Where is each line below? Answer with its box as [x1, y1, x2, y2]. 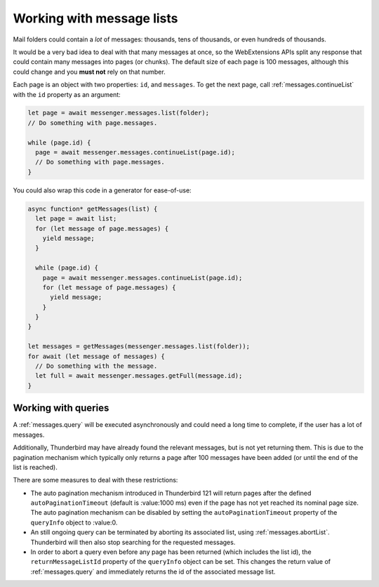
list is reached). [13, 463, 58, 471]
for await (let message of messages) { [27, 352, 165, 360]
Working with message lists [13, 11, 178, 26]
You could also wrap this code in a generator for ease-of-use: [13, 186, 192, 194]
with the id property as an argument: [13, 90, 121, 98]
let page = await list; [35, 215, 117, 223]
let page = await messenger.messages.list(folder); [27, 109, 210, 117]
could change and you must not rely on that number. [13, 67, 166, 76]
